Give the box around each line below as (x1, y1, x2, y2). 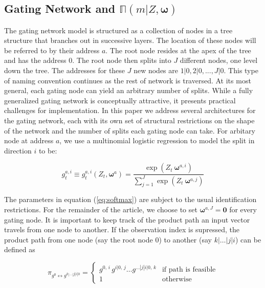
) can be (235, 234, 261, 245)
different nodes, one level (180, 55, 258, 65)
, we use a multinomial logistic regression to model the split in (59, 135, 255, 146)
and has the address (4, 55, 67, 65)
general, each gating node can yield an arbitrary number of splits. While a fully (4, 85, 253, 96)
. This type (224, 64, 258, 75)
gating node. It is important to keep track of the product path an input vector (4, 214, 250, 225)
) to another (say (159, 234, 212, 245)
